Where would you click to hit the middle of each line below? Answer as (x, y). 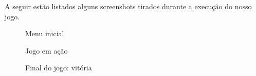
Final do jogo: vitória (59, 68)
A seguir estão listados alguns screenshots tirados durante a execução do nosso (128, 6)
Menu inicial (45, 33)
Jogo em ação (47, 50)
